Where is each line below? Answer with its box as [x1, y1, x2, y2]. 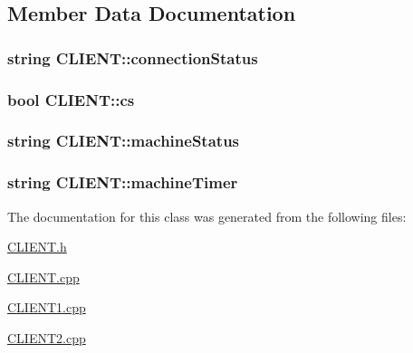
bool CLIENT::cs [7, 88, 135, 110]
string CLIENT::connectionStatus [7, 46, 258, 69]
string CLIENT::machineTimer [7, 171, 238, 194]
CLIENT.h [7, 237, 67, 256]
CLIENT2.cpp [7, 328, 86, 347]
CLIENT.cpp [7, 267, 80, 286]
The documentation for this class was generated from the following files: [7, 206, 407, 225]
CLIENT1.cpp [7, 298, 86, 317]
